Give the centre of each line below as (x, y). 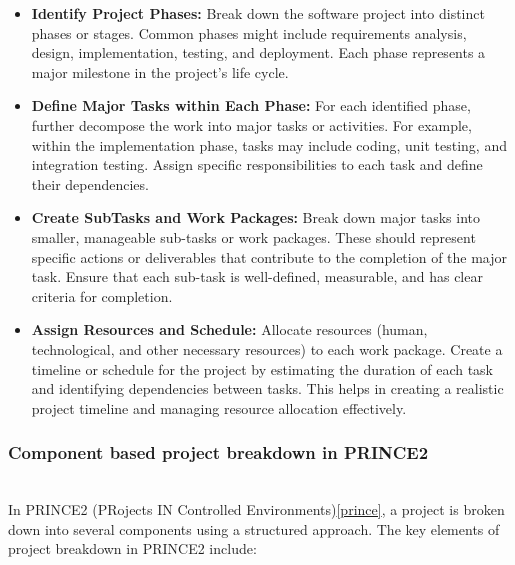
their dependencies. (90, 183)
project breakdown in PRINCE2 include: (132, 548)
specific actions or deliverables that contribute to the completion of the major (269, 256)
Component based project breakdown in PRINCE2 (218, 452)
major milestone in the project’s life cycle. (160, 71)
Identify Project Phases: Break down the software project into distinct (258, 13)
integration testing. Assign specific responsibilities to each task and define (257, 164)
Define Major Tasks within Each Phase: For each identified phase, (251, 105)
